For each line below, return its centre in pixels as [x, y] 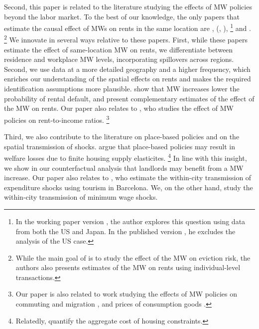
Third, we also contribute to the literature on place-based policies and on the [122, 137]
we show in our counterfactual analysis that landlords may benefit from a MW [124, 167]
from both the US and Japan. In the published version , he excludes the [126, 231]
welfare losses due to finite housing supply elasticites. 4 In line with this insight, [126, 157]
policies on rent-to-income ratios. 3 [57, 119]
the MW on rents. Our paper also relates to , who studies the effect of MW [119, 108]
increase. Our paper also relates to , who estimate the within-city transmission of [128, 177]
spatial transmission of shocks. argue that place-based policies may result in [120, 146]
